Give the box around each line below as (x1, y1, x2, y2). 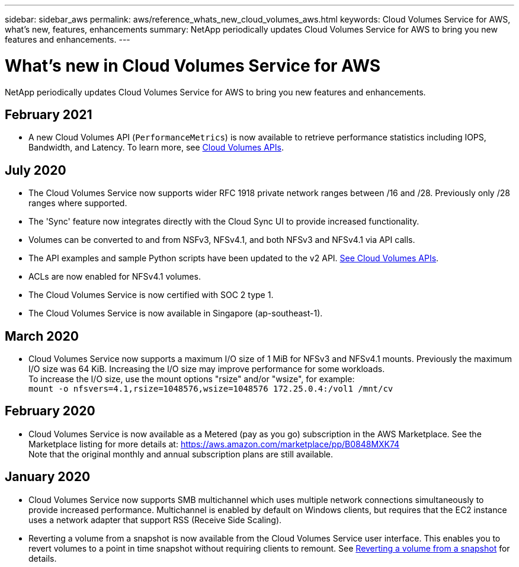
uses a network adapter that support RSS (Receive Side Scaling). (28, 514, 282, 525)
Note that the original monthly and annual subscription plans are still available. (28, 449, 334, 459)
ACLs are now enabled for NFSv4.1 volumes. (28, 271, 201, 282)
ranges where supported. (28, 198, 127, 209)
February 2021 (5, 107, 92, 122)
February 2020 (5, 403, 95, 419)
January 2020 (5, 469, 91, 485)
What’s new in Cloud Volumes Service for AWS (5, 55, 381, 76)
